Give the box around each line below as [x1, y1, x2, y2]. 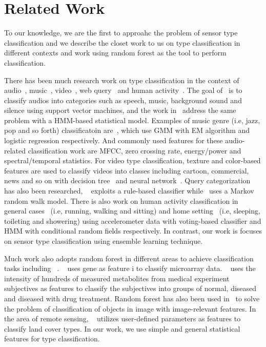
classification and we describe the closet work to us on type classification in [4, 37, 240, 48]
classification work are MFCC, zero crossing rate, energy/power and [28, 145, 241, 156]
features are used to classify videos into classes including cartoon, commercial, [4, 165, 249, 176]
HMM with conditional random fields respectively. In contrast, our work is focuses [4, 225, 262, 236]
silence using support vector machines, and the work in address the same [4, 105, 236, 115]
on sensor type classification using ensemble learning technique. [4, 236, 203, 246]
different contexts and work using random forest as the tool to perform [4, 47, 227, 58]
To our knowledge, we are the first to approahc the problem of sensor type [4, 27, 238, 38]
